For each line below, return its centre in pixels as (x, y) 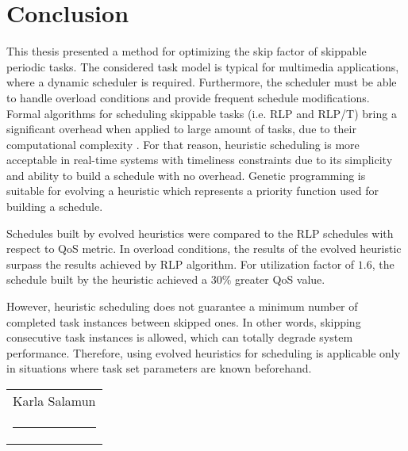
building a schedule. (55, 206)
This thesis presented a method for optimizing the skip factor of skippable (187, 51)
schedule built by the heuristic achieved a (107, 279)
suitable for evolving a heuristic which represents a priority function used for (192, 191)
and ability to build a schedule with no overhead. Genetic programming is (186, 175)
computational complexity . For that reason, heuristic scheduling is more (183, 144)
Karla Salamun (54, 401)
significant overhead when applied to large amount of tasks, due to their (181, 129)
